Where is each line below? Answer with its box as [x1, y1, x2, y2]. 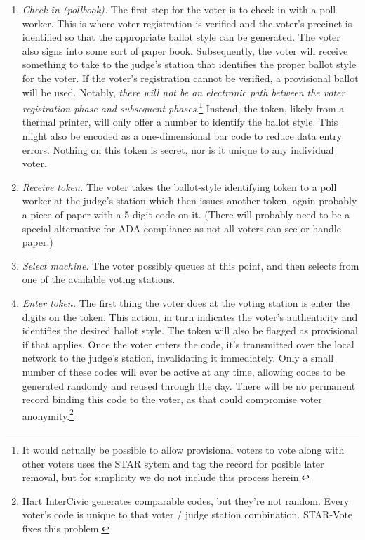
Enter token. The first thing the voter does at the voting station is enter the [22, 295, 350, 310]
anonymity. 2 [22, 406, 74, 423]
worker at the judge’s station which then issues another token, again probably [22, 193, 357, 208]
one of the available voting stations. [22, 272, 175, 287]
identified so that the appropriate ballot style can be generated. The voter [22, 29, 340, 44]
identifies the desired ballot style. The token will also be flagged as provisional [22, 323, 358, 338]
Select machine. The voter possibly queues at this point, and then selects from [22, 258, 359, 272]
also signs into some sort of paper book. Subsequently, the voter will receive [22, 43, 348, 58]
